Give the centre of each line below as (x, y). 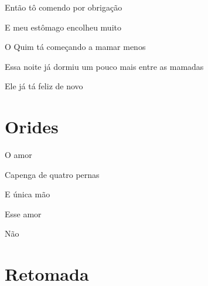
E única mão (28, 194)
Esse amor (23, 213)
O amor (18, 155)
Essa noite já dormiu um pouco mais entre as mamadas (104, 66)
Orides (32, 127)
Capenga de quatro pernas (52, 174)
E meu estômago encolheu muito (63, 27)
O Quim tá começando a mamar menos (75, 47)
